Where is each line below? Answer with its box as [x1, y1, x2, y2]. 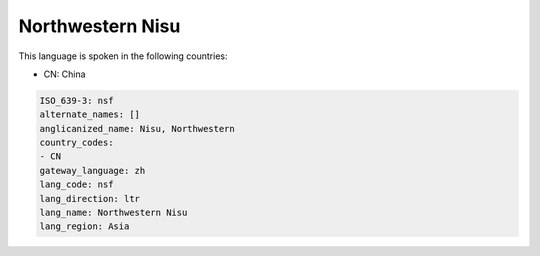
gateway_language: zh [39, 165, 146, 176]
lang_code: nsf [39, 179, 114, 190]
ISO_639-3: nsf [39, 95, 114, 106]
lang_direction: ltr [39, 193, 140, 204]
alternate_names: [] [39, 109, 140, 120]
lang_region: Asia [39, 221, 130, 232]
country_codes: [39, 137, 114, 149]
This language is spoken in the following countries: [18, 50, 228, 62]
